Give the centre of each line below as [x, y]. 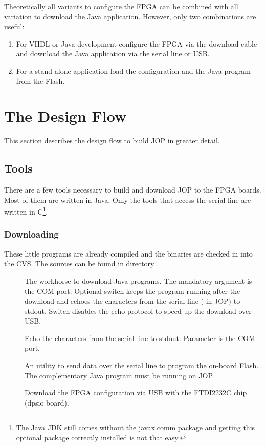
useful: [14, 26]
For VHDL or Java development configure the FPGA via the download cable [137, 43]
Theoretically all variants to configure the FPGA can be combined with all [121, 6]
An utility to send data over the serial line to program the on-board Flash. [142, 365]
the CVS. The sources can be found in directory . [82, 263]
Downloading [31, 234]
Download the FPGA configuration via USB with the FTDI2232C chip [136, 392]
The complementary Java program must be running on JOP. [119, 375]
